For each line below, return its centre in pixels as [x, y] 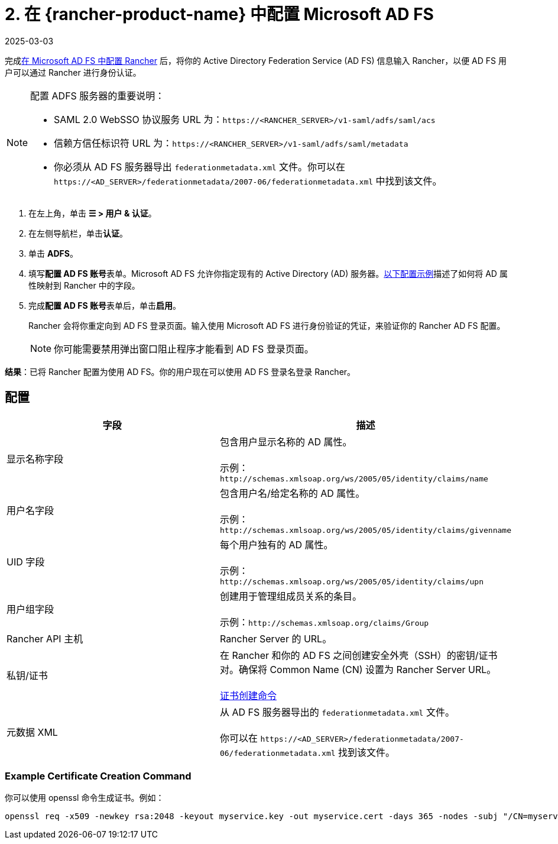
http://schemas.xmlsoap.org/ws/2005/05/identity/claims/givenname [365, 530]
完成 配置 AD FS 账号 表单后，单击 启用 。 [105, 305]
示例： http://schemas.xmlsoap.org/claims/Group [324, 622]
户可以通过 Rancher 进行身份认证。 [73, 72]
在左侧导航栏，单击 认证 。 [78, 233]
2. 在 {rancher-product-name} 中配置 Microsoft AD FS [219, 14]
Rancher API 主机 [45, 638]
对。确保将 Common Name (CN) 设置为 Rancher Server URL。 [358, 669]
